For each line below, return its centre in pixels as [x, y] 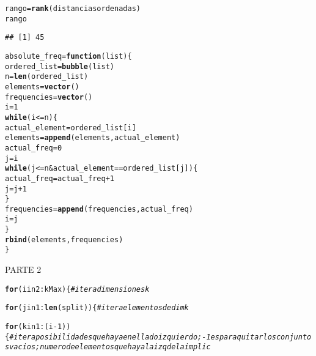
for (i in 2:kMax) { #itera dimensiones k [77, 289]
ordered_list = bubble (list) [60, 66]
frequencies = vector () [49, 97]
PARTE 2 [23, 269]
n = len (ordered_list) [47, 77]
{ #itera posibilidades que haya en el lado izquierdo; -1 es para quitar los [141, 337]
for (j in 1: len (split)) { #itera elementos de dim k [97, 308]
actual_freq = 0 [34, 148]
